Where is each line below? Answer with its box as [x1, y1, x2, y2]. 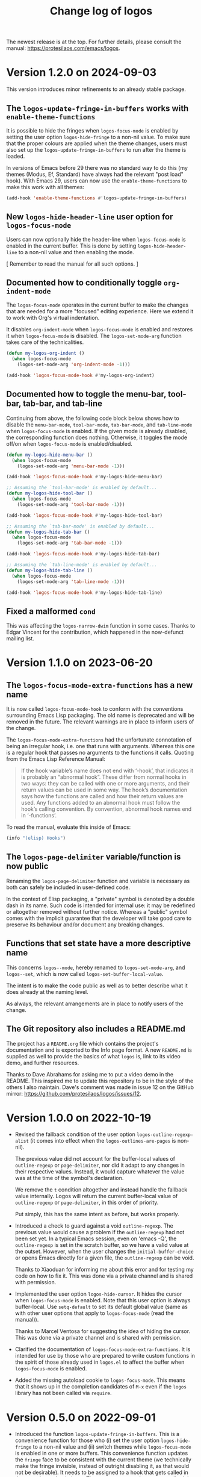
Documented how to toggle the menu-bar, [6, 389, 167, 399]
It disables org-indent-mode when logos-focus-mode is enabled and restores [6, 326, 193, 333]
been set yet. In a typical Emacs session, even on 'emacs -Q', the [14, 1235, 177, 1242]
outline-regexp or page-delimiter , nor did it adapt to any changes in [14, 1161, 185, 1169]
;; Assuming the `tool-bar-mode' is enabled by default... [6, 485, 158, 491]
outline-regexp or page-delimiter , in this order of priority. [14, 1199, 159, 1206]
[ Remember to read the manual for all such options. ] [6, 260, 138, 267]
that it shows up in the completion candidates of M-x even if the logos [14, 1383, 187, 1390]
